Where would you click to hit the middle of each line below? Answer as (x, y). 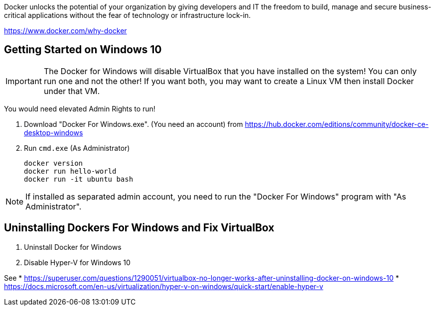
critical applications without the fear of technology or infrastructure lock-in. (128, 15)
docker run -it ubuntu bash (79, 179)
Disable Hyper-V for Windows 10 (77, 262)
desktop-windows (54, 132)
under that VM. (72, 91)
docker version (54, 163)
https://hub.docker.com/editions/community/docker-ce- (337, 124)
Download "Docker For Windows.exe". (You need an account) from (134, 124)
